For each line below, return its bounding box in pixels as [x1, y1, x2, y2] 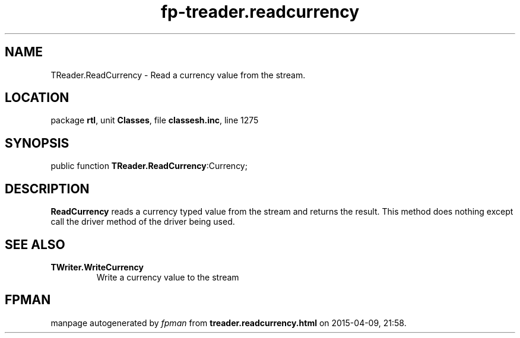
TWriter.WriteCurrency [50, 262, 144, 272]
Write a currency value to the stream [96, 272, 239, 282]
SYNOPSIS [5, 135, 69, 151]
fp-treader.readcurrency [160, 2, 360, 22]
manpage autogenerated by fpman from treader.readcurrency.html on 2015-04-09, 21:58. [50, 317, 407, 328]
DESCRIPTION [5, 181, 90, 196]
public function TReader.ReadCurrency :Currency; [50, 161, 248, 171]
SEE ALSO [5, 237, 65, 252]
